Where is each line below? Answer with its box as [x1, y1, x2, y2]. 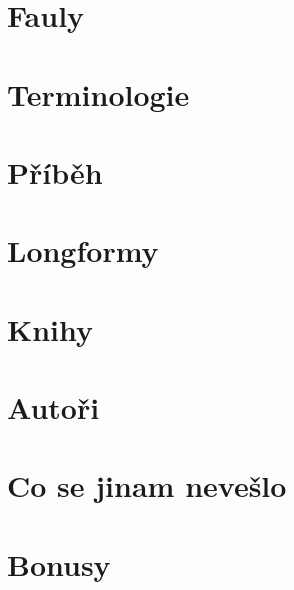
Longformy [7, 230, 159, 271]
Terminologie [7, 73, 190, 114]
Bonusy [7, 543, 111, 584]
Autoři [7, 387, 100, 428]
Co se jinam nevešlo [7, 465, 287, 506]
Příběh [7, 151, 103, 192]
